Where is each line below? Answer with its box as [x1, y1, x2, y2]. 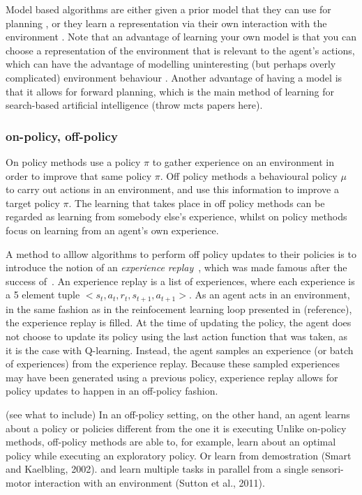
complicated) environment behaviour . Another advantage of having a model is [6, 70, 342, 84]
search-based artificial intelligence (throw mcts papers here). [6, 98, 263, 112]
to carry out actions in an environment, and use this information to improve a [6, 182, 340, 197]
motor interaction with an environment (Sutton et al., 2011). [6, 475, 265, 489]
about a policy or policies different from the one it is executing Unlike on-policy [6, 420, 347, 435]
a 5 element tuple [6, 287, 80, 302]
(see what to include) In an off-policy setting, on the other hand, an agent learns [6, 406, 350, 421]
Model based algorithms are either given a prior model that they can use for [6, 2, 331, 16]
